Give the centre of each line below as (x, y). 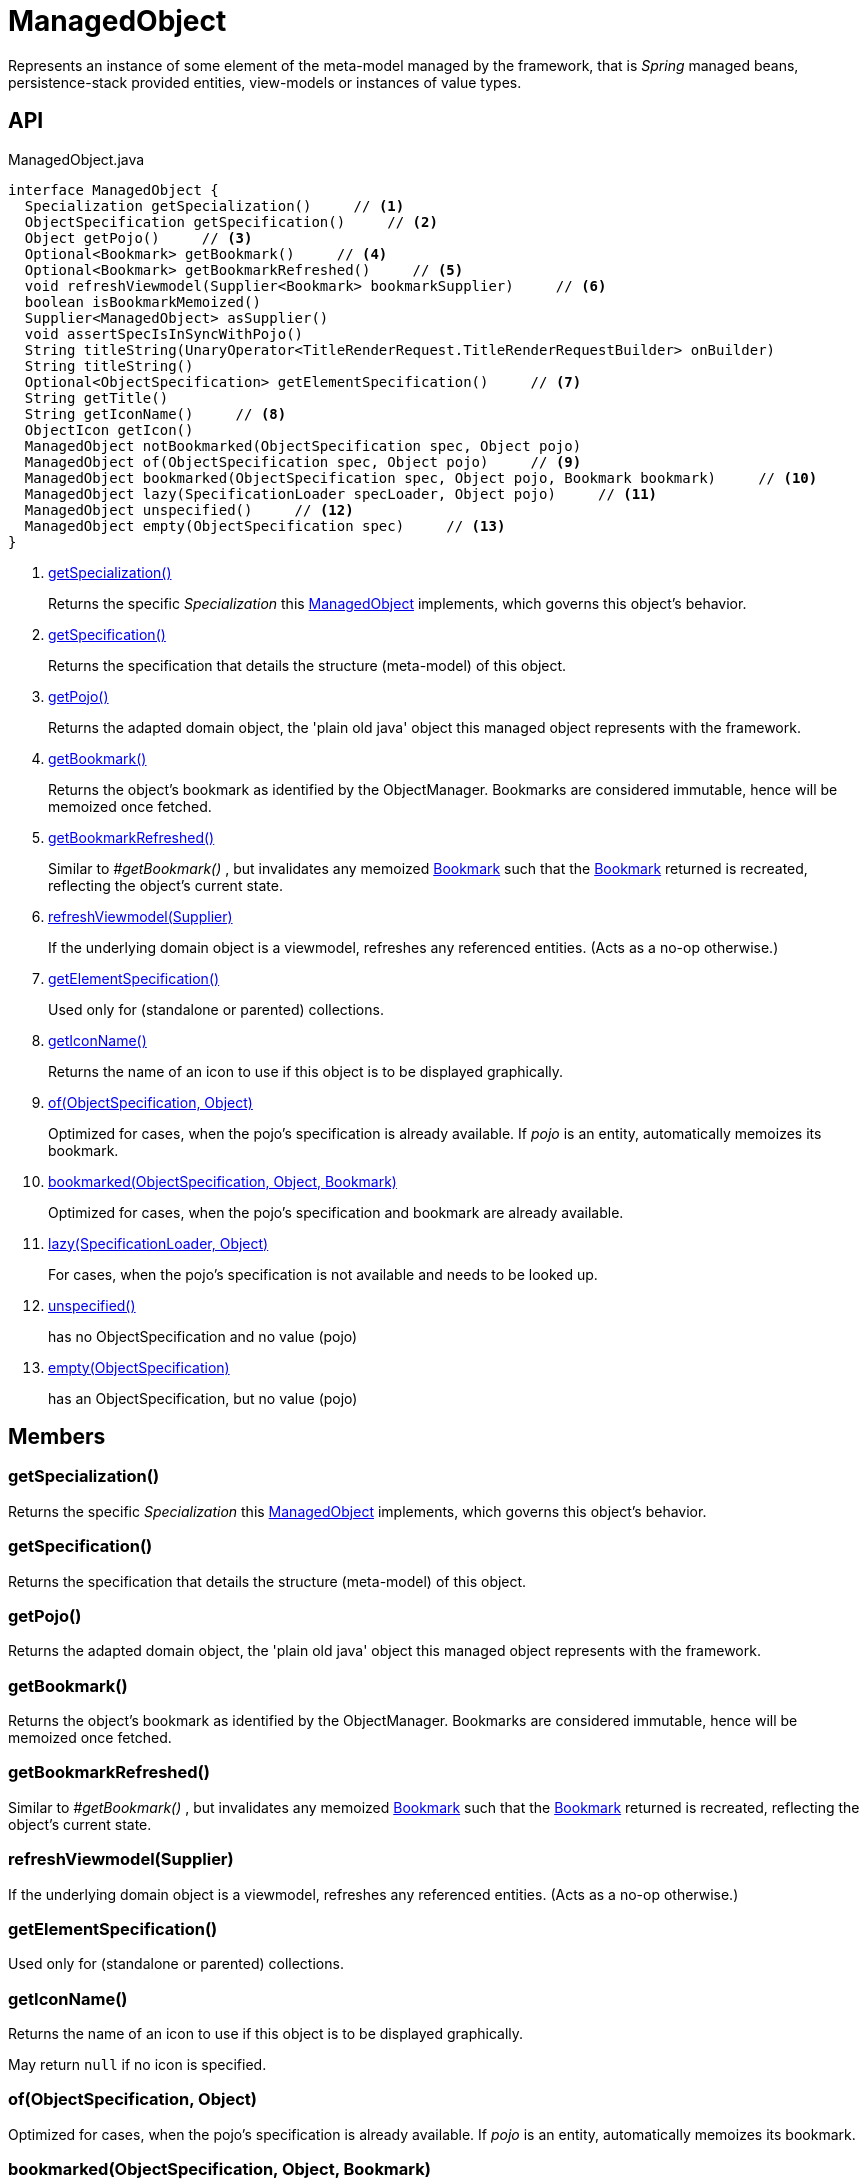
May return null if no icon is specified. (137, 2065)
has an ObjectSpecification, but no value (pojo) (203, 1398)
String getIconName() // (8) (155, 413)
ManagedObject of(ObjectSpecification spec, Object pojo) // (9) (303, 461)
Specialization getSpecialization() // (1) (214, 205)
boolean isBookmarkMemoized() (142, 301)
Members (57, 1437)
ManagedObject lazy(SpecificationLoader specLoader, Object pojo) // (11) (341, 493)
